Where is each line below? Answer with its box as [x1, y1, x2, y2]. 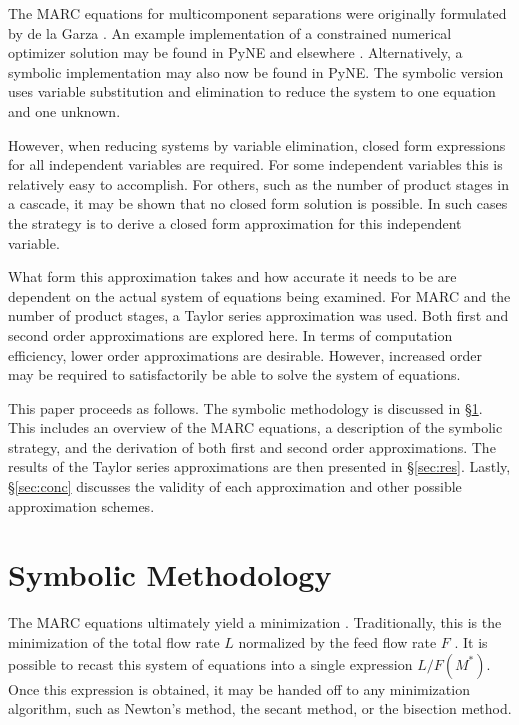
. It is [454, 631, 488, 652]
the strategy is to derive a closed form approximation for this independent [8, 212, 462, 233]
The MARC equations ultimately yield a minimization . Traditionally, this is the [8, 612, 502, 633]
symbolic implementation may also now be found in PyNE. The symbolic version [8, 61, 504, 82]
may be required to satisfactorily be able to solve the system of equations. [8, 364, 461, 385]
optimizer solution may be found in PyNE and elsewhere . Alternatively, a [8, 42, 463, 63]
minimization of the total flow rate [8, 631, 220, 652]
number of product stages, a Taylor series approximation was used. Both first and [8, 305, 509, 326]
